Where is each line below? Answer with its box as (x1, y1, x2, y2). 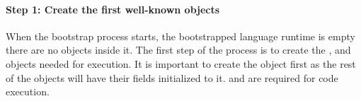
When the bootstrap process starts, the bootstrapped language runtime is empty (6, 28, 355, 43)
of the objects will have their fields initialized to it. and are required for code (6, 70, 338, 85)
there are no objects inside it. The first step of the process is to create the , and (6, 42, 351, 57)
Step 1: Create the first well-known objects (6, 1, 220, 16)
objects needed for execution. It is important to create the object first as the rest (6, 56, 356, 71)
